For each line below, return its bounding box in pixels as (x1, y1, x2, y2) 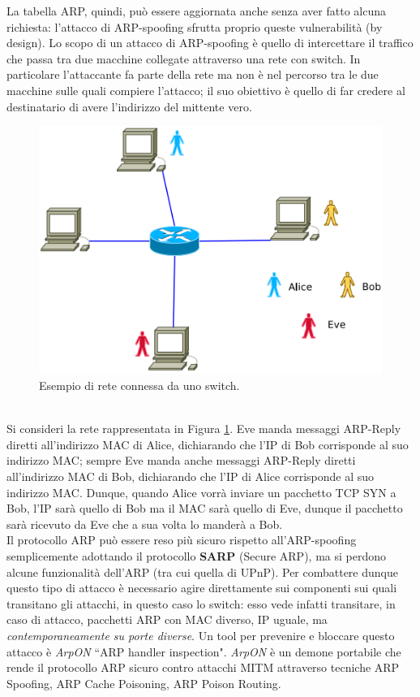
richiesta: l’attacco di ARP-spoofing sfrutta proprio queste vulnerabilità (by (6, 18, 383, 35)
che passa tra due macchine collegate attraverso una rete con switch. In (6, 50, 361, 67)
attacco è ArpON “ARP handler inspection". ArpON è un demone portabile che (6, 643, 401, 660)
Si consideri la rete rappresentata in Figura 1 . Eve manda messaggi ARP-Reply (6, 420, 401, 437)
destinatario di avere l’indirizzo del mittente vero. (6, 97, 252, 115)
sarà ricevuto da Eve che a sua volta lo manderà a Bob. (6, 515, 283, 532)
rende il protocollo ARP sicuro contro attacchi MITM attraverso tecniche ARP (6, 659, 400, 676)
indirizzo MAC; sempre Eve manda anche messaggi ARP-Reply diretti (6, 452, 356, 469)
